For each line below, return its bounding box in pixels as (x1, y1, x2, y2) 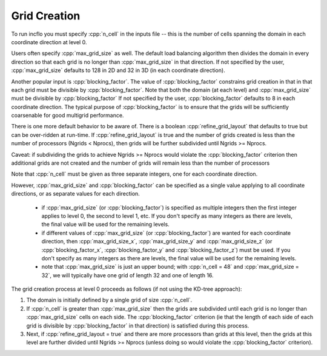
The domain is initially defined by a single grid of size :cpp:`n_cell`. (26, 297, 193, 304)
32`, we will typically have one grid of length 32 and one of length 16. (41, 271, 214, 279)
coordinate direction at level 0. (11, 38, 87, 45)
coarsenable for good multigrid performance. (11, 112, 124, 119)
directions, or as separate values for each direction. (11, 190, 140, 197)
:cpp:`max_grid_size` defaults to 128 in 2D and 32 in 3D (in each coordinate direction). (11, 67, 225, 74)
